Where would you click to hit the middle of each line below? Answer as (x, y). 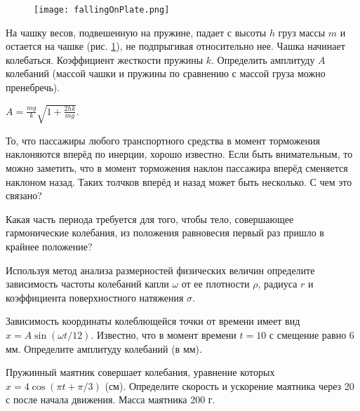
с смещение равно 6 (312, 335)
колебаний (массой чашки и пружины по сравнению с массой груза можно (166, 73)
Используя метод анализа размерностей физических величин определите (160, 270)
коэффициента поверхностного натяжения (95, 297)
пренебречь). (33, 87)
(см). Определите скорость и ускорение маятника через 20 (229, 385)
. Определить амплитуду (263, 59)
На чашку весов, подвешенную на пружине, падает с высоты (136, 32)
